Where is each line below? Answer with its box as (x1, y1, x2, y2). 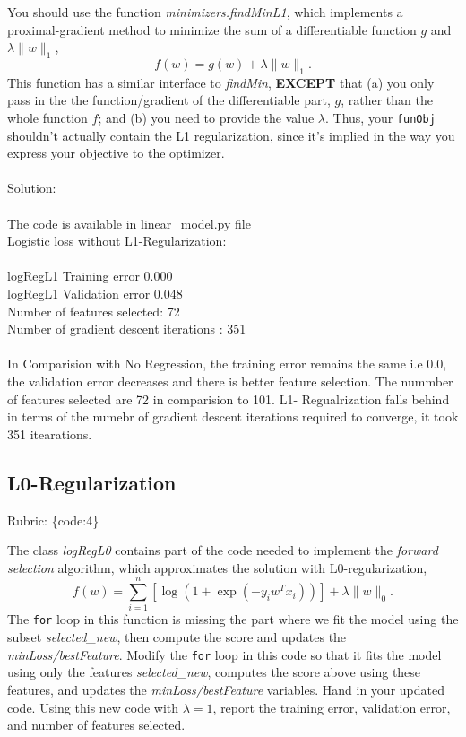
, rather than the (341, 91, 433, 109)
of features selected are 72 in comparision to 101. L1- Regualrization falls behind (7, 389, 450, 408)
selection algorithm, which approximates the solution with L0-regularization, (7, 558, 427, 577)
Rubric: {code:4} (7, 510, 99, 529)
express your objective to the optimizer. (7, 143, 225, 162)
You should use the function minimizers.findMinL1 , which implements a (7, 3, 403, 21)
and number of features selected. (7, 715, 186, 734)
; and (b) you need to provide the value (98, 108, 315, 126)
